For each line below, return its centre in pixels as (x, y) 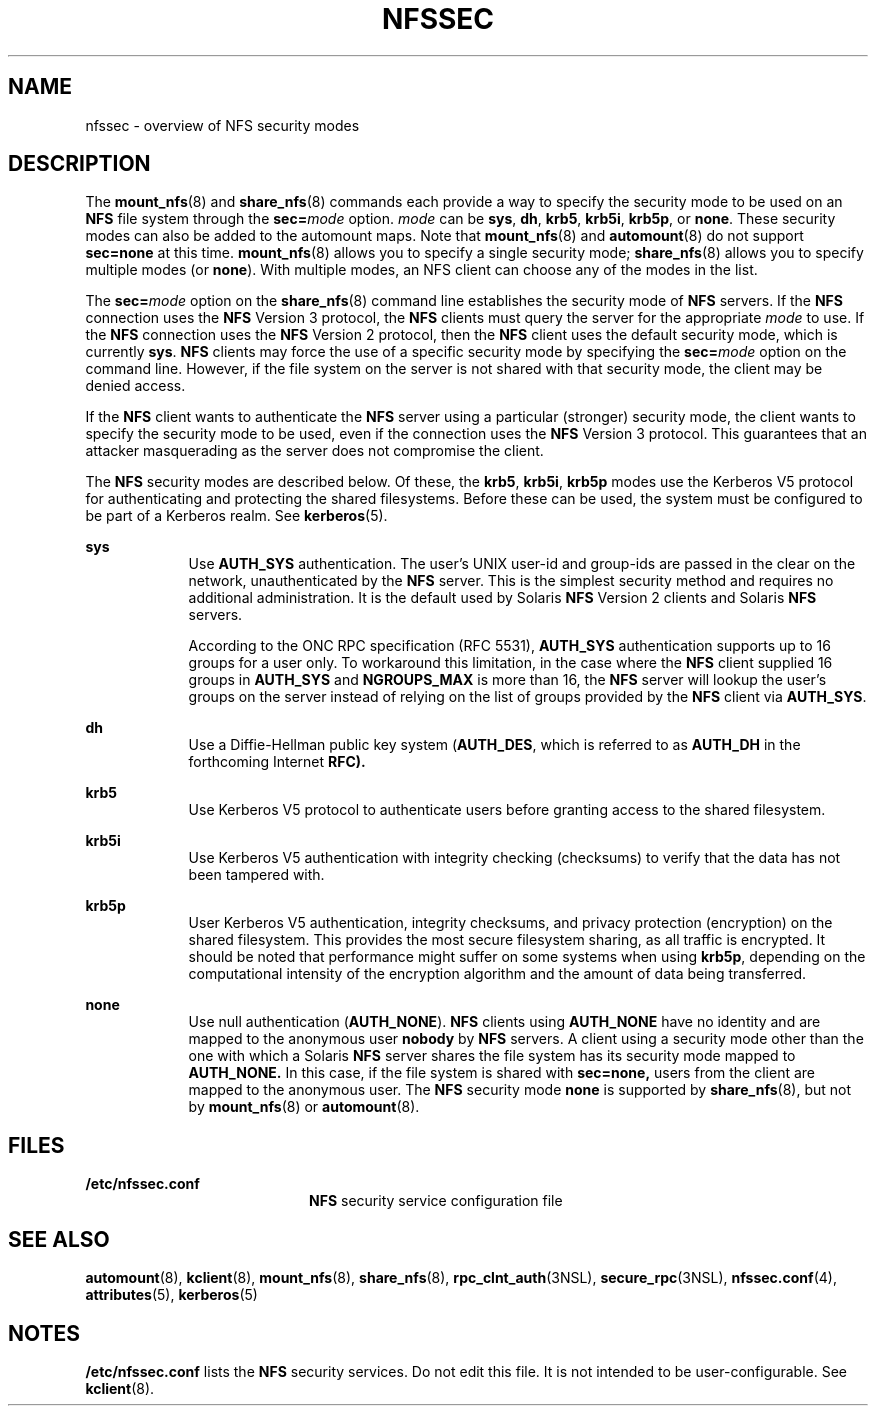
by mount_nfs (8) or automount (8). (304, 1107)
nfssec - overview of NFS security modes (222, 125)
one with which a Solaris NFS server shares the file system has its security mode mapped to (492, 1056)
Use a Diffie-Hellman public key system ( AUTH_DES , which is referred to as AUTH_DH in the (494, 745)
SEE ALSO (59, 1239)
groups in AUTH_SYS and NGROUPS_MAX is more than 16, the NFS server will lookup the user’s (507, 680)
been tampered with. (256, 875)
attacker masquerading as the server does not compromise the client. (314, 451)
